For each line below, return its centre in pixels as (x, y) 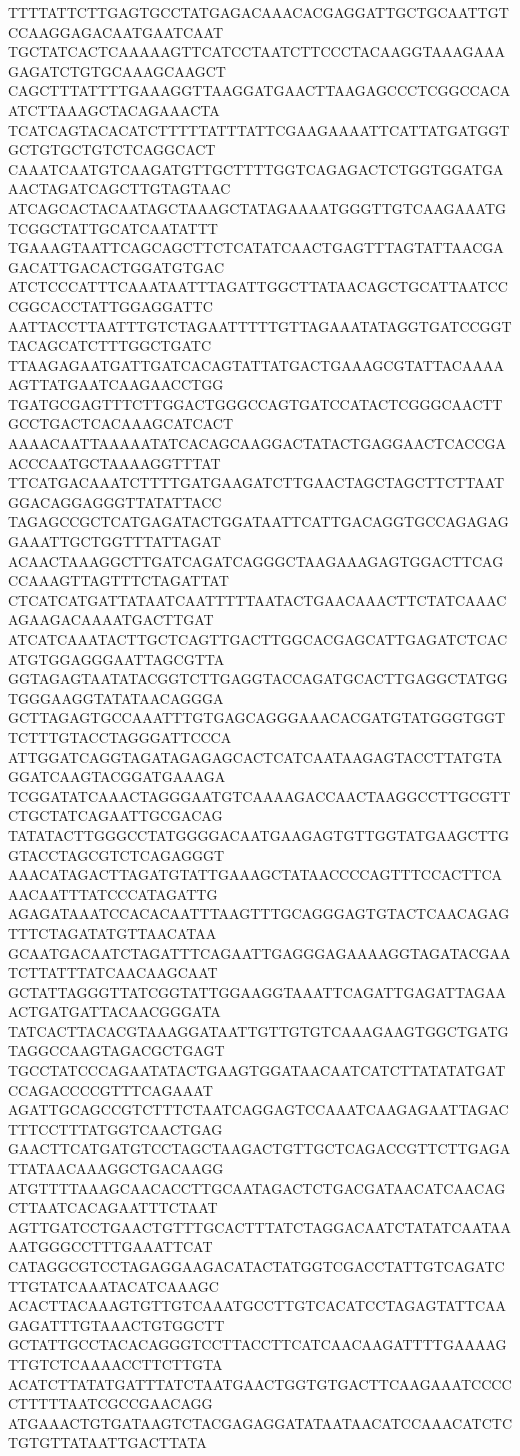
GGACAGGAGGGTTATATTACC (115, 501)
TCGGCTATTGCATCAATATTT (113, 227)
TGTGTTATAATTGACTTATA (107, 1442)
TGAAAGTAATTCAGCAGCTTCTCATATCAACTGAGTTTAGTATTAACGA (256, 247)
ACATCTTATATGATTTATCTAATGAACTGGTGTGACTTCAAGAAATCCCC (260, 1383)
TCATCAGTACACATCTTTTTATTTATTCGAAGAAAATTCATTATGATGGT (259, 129)
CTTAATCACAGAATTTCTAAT (113, 1207)
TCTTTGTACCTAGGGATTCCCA (120, 736)
